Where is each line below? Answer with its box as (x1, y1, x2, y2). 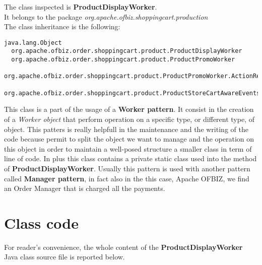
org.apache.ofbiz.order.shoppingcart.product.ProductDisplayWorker (11, 47, 242, 55)
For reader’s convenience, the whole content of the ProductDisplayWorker (4, 241, 243, 252)
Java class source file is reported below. (4, 251, 125, 262)
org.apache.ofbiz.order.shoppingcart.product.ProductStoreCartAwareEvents (4, 89, 260, 97)
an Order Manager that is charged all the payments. (4, 183, 165, 193)
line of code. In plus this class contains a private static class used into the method (4, 153, 257, 164)
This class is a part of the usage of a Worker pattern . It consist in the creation (4, 104, 254, 114)
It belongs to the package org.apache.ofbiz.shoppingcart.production (4, 11, 208, 22)
